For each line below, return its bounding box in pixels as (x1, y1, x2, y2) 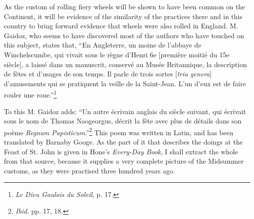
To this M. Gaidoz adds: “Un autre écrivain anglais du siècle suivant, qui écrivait (4, 106, 246, 116)
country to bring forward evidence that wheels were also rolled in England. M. (4, 21, 238, 31)
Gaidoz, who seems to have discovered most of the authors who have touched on (4, 30, 244, 40)
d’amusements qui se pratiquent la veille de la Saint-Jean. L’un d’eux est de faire (4, 78, 246, 88)
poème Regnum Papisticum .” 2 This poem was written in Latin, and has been (4, 125, 233, 137)
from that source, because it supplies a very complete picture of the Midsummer (4, 156, 244, 166)
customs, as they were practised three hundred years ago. (4, 165, 175, 175)
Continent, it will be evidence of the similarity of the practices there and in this (4, 11, 243, 21)
